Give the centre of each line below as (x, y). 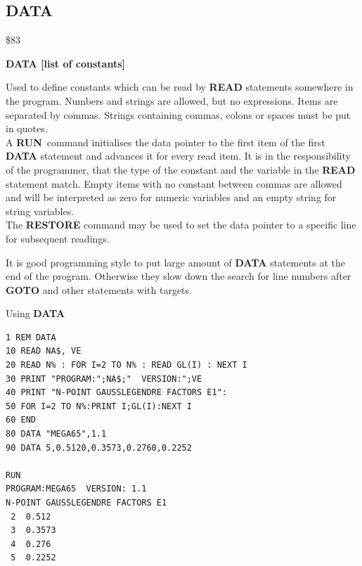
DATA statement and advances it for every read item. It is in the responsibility (178, 156)
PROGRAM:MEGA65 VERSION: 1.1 (76, 489)
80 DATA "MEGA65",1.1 (56, 434)
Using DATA (35, 313)
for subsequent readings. (58, 238)
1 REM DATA (31, 337)
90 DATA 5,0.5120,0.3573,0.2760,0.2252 (99, 448)
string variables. (40, 211)
